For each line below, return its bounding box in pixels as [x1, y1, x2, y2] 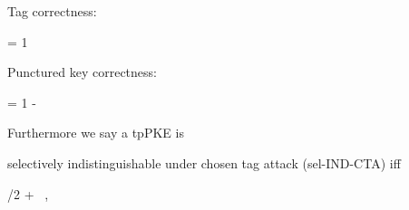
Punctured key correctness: [7, 62, 157, 81]
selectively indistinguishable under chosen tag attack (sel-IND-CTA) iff [7, 153, 401, 172]
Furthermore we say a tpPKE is [7, 123, 184, 142]
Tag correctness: [7, 2, 97, 20]
